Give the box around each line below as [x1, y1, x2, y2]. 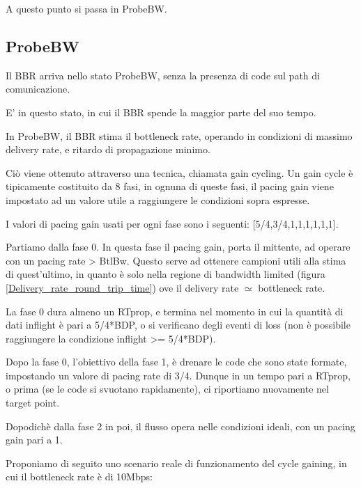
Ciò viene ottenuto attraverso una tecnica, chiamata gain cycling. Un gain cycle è [6, 165, 353, 180]
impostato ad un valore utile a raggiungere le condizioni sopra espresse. [6, 192, 310, 207]
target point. [6, 395, 60, 410]
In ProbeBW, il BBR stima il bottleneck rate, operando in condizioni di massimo [6, 128, 353, 143]
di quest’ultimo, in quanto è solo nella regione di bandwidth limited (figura [6, 267, 325, 281]
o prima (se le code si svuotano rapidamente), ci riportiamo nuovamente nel [6, 381, 329, 396]
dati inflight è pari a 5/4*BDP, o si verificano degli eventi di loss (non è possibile [6, 317, 351, 332]
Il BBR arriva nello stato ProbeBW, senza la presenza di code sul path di [6, 68, 320, 82]
